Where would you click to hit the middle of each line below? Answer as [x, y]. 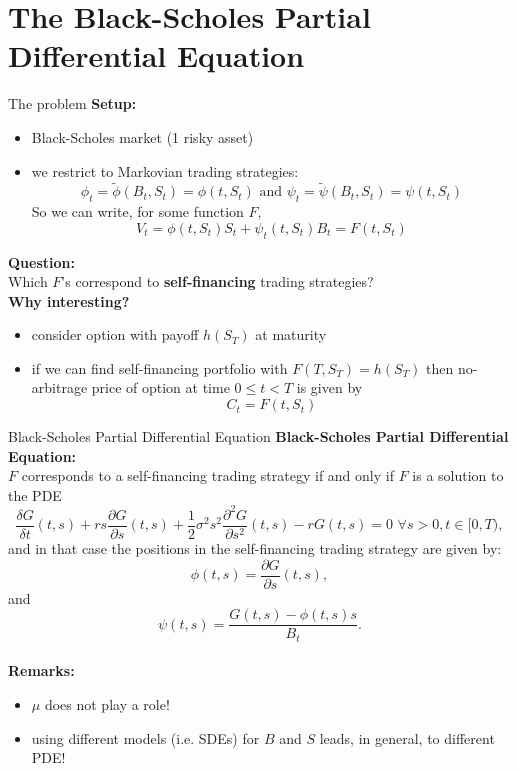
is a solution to [458, 475]
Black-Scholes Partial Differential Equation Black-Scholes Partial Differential [258, 436]
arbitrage [59, 387]
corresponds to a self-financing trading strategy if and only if [207, 475]
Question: [41, 261]
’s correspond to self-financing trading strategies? [217, 281]
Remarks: [41, 670]
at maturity [291, 334]
